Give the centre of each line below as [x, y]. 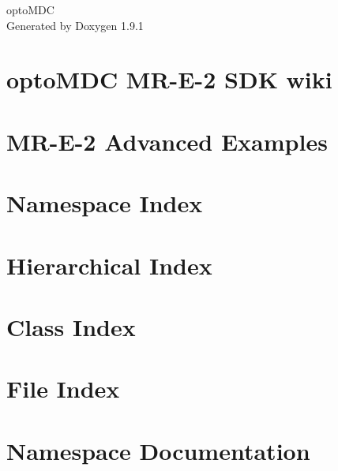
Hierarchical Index [109, 265]
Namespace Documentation [158, 450]
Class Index [71, 326]
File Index [63, 389]
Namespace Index [105, 203]
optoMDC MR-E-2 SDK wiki [169, 79]
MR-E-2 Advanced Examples [167, 141]
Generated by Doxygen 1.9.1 [75, 25]
